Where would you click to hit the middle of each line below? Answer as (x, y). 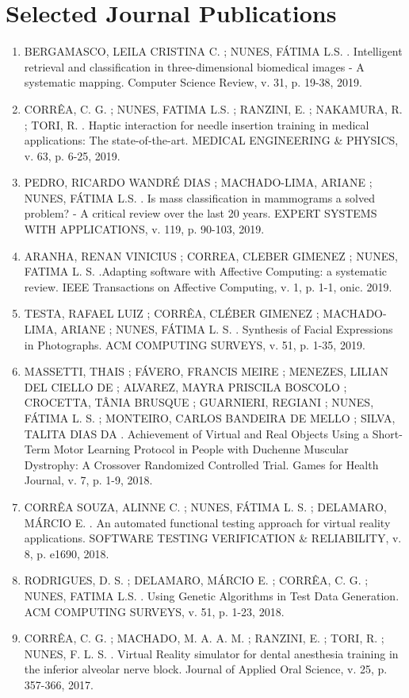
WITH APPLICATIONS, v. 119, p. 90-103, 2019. (144, 229)
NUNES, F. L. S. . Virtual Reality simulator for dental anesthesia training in (211, 653)
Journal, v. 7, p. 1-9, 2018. (88, 480)
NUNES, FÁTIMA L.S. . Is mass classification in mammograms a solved (199, 197)
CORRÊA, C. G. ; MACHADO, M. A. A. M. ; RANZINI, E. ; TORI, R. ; (204, 638)
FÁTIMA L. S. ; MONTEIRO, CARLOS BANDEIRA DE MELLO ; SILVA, (210, 418)
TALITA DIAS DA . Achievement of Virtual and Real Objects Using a (196, 433)
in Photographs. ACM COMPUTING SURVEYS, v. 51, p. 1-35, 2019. (195, 344)
